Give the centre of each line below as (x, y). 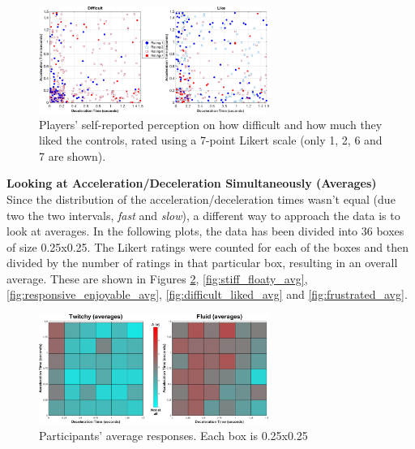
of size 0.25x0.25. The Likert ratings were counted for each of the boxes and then (207, 246)
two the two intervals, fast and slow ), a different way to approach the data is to (203, 215)
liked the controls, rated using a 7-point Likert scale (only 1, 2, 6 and (211, 140)
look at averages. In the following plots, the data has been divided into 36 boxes (205, 231)
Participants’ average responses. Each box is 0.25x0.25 (173, 436)
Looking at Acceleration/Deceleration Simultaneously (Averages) (192, 183)
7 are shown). (73, 155)
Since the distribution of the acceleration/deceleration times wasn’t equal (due (201, 199)
